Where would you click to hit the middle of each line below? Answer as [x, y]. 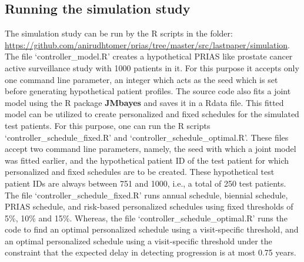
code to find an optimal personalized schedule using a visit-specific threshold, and [152, 229]
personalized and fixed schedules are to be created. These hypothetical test [140, 172]
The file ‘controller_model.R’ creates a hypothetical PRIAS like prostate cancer [149, 56]
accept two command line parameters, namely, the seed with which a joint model [151, 149]
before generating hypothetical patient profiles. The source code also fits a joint [148, 91]
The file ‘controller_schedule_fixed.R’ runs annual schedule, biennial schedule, [146, 195]
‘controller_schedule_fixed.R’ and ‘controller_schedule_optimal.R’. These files [147, 137]
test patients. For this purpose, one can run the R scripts [108, 125]
